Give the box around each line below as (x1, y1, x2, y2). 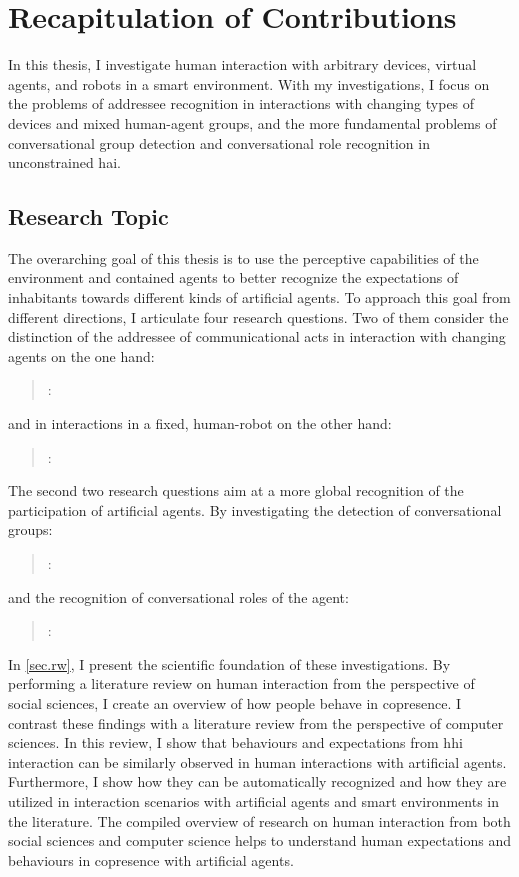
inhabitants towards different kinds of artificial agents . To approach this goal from (8, 287, 511, 308)
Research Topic (8, 201, 169, 232)
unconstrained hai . (8, 152, 121, 173)
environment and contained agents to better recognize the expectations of (8, 267, 459, 288)
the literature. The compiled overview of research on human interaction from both (8, 810, 511, 831)
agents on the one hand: (8, 345, 155, 366)
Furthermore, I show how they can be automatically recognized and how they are (8, 771, 507, 792)
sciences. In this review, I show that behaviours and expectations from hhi (8, 732, 463, 753)
